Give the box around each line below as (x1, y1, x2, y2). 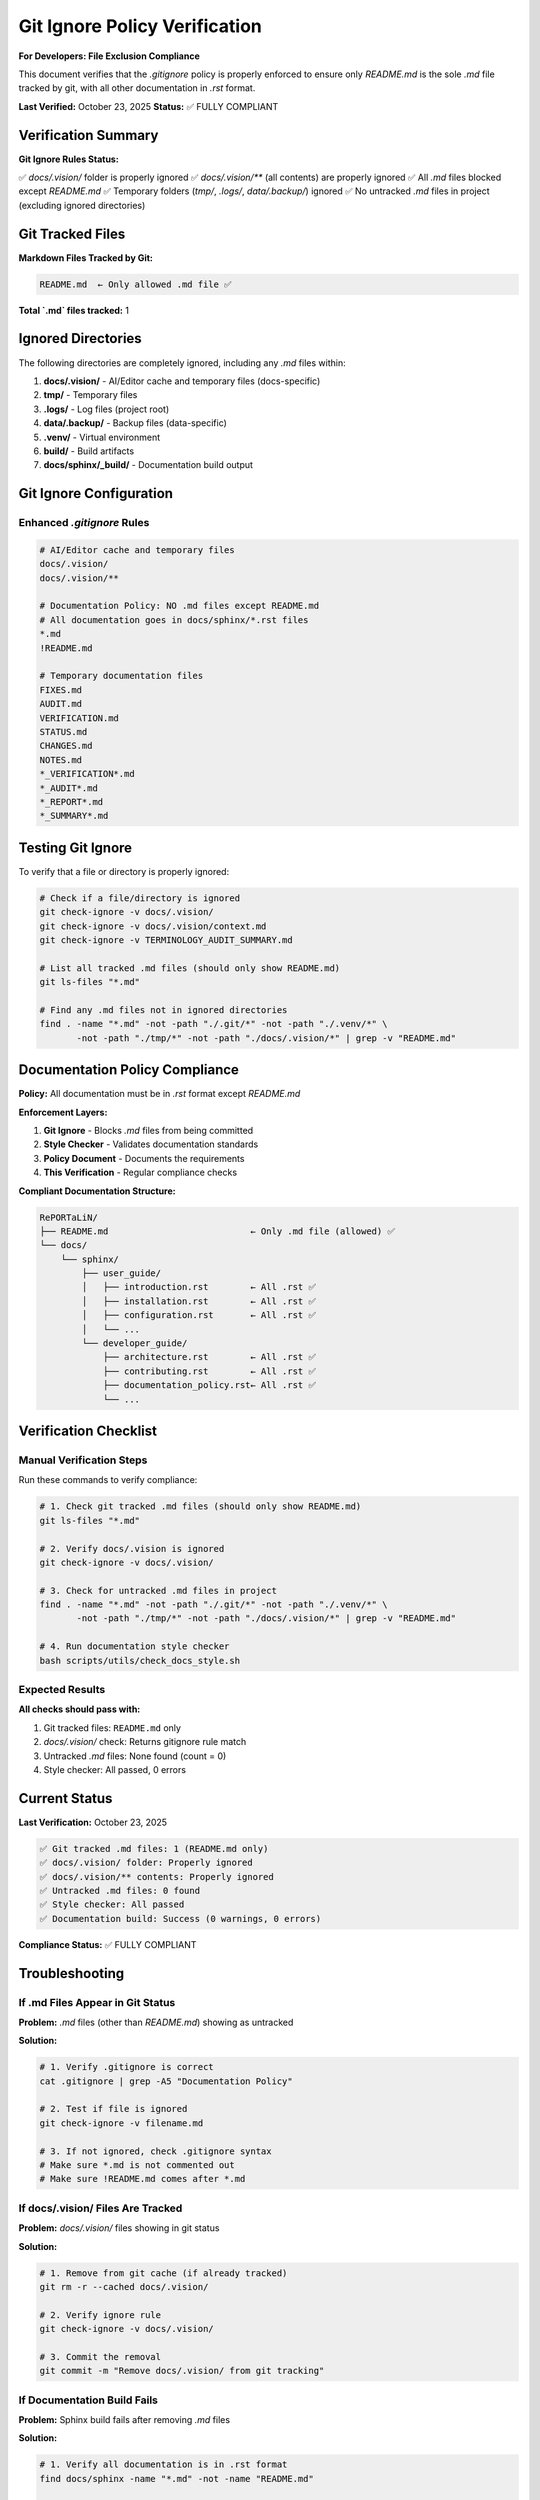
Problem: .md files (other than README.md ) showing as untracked (18, 2016, 294, 2028)
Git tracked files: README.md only (43, 1721, 182, 1734)
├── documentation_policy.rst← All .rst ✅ (102, 1380, 317, 1391)
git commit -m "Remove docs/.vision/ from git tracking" (39, 2365, 325, 2377)
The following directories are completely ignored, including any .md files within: (18, 356, 346, 369)
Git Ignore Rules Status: (18, 153, 119, 165)
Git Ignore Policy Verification (18, 15, 262, 37)
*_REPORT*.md (39, 796, 104, 807)
